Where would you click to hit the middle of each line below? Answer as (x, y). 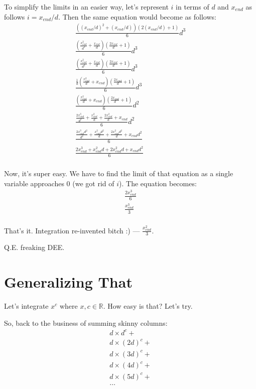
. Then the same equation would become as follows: (137, 16)
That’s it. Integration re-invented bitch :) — (72, 230)
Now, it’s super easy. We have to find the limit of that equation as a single (119, 173)
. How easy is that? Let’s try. (148, 306)
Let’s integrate (26, 306)
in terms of (193, 7)
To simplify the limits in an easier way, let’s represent (86, 7)
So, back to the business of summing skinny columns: (86, 322)
